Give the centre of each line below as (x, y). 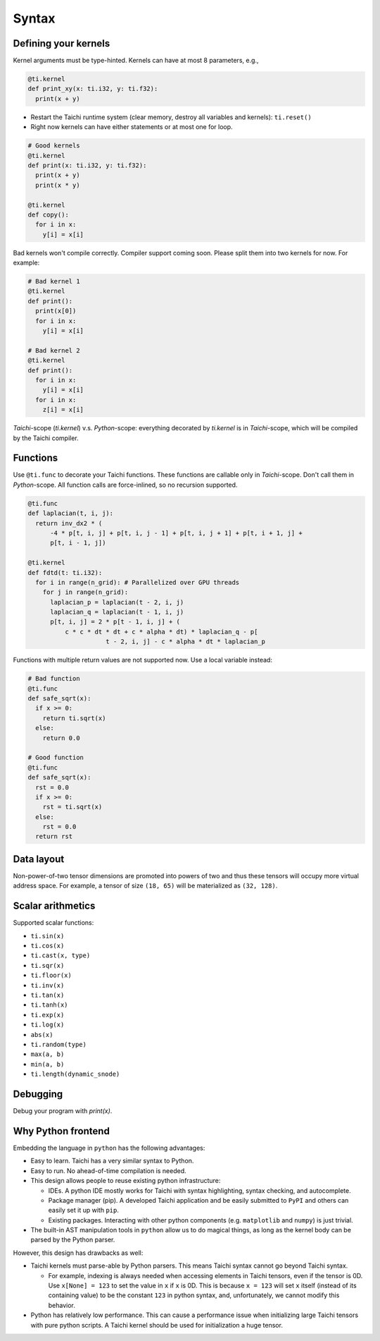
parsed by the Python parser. (73, 1240)
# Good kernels (54, 146)
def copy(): (49, 214)
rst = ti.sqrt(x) (72, 807)
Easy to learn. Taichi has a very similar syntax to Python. (112, 1161)
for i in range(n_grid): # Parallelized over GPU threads (138, 582)
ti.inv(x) (47, 985)
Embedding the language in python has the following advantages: (109, 1148)
